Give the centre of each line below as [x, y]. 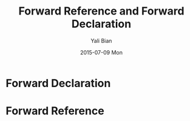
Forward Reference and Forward [101, 11]
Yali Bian [101, 41]
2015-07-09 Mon [101, 52]
